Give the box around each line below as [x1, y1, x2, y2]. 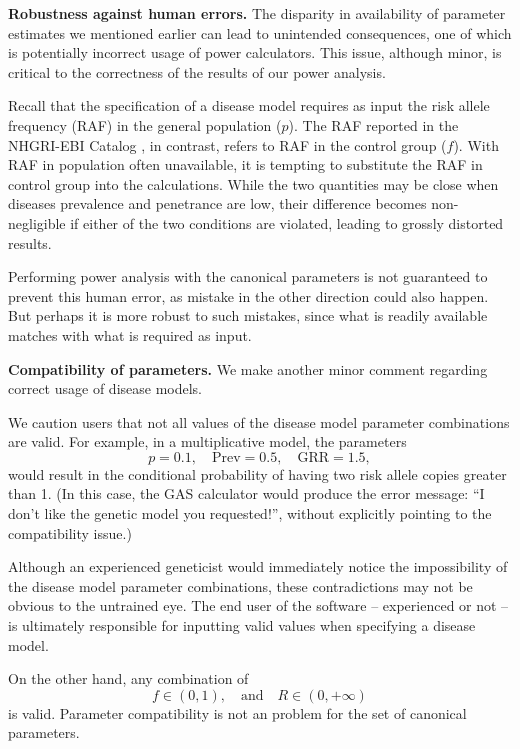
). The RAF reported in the [288, 114, 459, 135]
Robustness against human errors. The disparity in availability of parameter [8, 3, 506, 23]
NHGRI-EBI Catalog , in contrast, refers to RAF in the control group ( [8, 134, 447, 155]
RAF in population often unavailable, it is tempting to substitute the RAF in [8, 154, 483, 175]
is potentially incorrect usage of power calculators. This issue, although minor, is [8, 42, 502, 63]
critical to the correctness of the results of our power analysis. [8, 61, 386, 82]
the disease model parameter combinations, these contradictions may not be [8, 575, 473, 596]
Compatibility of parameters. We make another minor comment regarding [8, 358, 488, 379]
